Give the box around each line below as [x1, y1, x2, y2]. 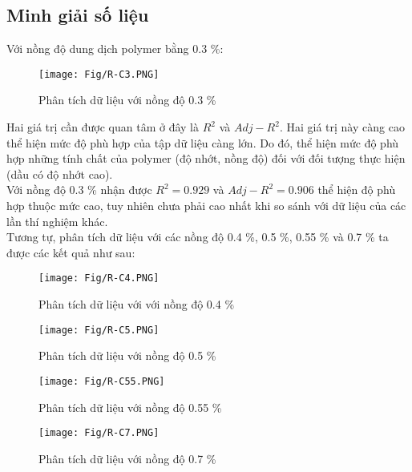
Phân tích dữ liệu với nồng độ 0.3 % [38, 91, 216, 108]
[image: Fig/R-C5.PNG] [38, 324, 160, 336]
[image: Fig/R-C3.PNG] [38, 68, 160, 80]
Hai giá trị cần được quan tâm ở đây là [6, 119, 199, 135]
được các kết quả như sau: [6, 244, 135, 260]
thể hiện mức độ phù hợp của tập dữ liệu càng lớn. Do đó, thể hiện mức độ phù [6, 134, 399, 151]
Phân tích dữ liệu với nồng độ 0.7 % [38, 450, 216, 466]
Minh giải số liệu [6, 2, 149, 27]
